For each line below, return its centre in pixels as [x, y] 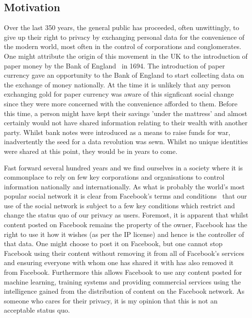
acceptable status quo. [37, 310]
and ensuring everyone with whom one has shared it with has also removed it [119, 262]
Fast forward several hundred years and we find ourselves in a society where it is [124, 167]
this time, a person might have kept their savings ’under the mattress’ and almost [126, 113]
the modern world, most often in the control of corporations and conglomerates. [123, 46]
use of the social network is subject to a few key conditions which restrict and [119, 205]
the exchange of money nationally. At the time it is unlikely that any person [117, 84]
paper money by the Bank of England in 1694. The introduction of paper [115, 65]
